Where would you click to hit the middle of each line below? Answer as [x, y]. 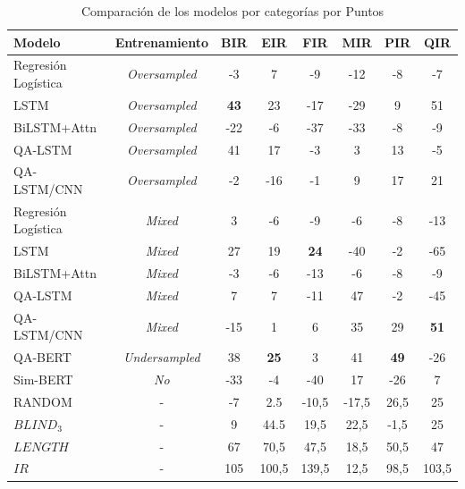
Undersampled [161, 357]
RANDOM [43, 401]
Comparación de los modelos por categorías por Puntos [232, 11]
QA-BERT [42, 357]
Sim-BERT [43, 379]
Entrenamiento [161, 42]
